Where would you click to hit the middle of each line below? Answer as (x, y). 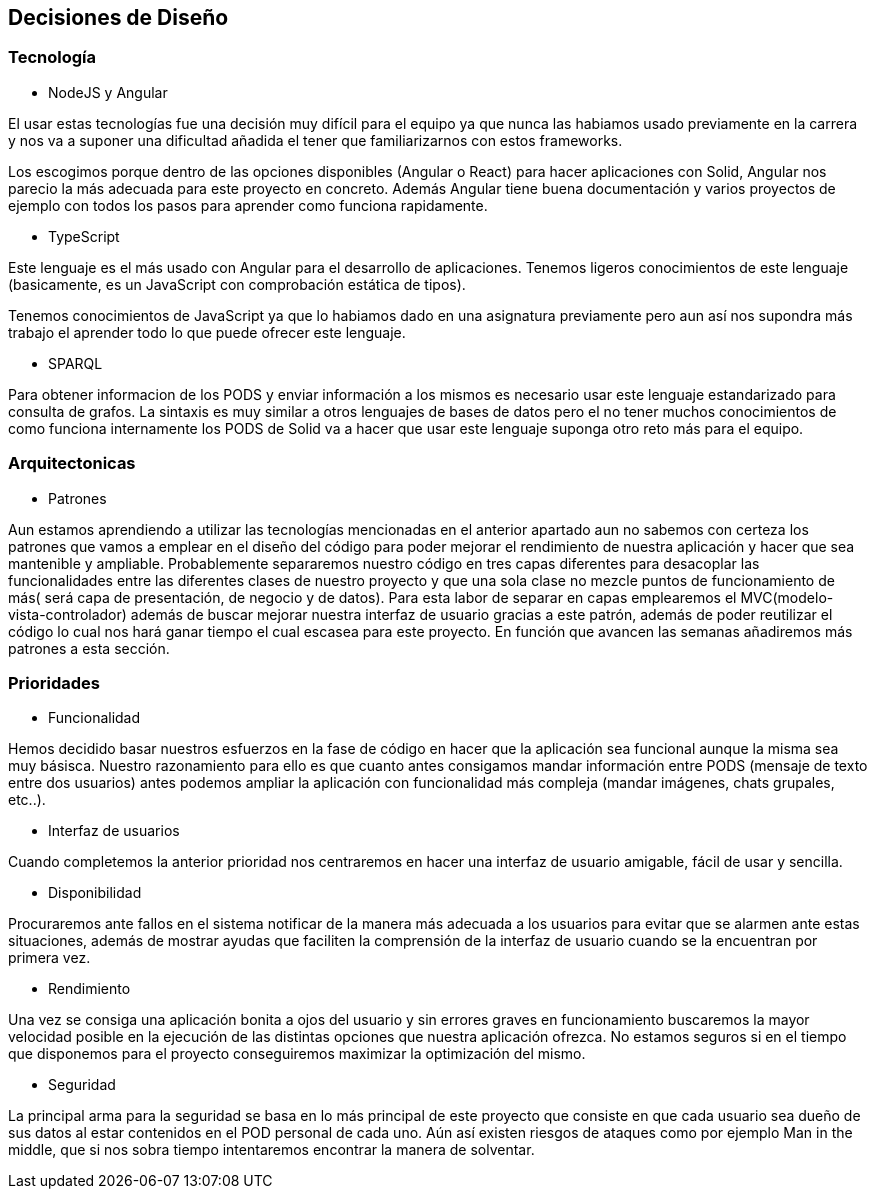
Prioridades (54, 682)
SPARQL (75, 363)
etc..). (27, 800)
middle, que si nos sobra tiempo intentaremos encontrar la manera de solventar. (271, 1150)
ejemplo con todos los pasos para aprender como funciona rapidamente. (248, 205)
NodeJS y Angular (108, 92)
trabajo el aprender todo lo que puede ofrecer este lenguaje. (207, 332)
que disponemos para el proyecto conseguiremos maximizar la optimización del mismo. (297, 1054)
